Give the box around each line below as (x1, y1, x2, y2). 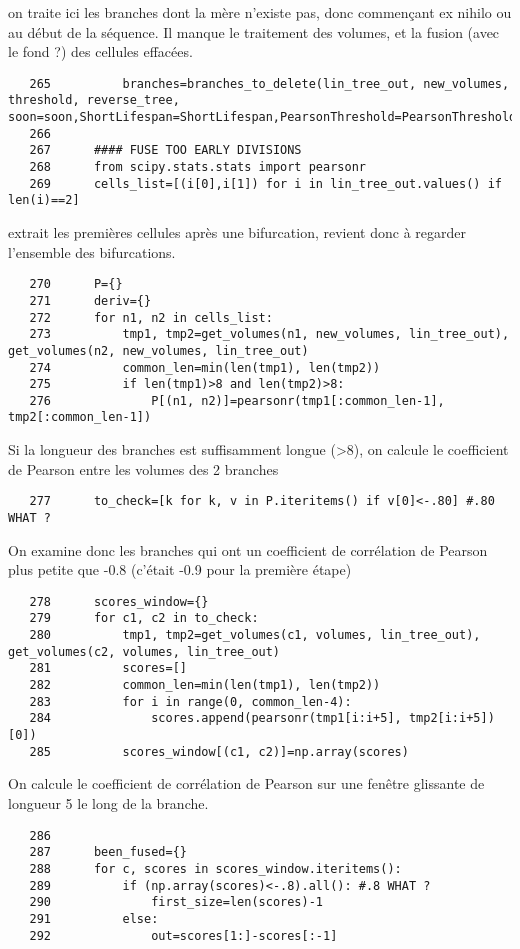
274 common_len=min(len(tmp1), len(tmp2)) (29, 360, 381, 375)
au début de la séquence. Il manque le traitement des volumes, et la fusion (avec (8, 21, 500, 42)
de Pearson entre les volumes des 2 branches (8, 458, 279, 479)
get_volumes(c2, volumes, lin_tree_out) (8, 644, 281, 659)
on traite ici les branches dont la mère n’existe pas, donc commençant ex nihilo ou (8, 2, 512, 22)
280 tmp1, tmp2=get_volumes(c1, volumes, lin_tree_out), (29, 628, 481, 643)
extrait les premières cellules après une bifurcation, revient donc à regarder (8, 222, 466, 243)
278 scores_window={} (29, 594, 209, 609)
